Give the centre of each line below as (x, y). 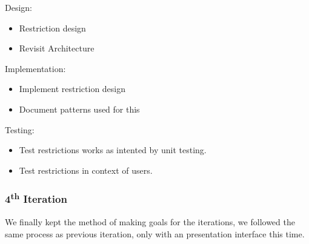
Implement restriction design (72, 89)
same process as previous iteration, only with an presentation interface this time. (155, 233)
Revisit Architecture (57, 48)
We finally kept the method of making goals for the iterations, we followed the (150, 222)
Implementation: (35, 68)
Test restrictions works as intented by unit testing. (113, 150)
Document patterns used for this (79, 109)
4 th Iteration (36, 198)
